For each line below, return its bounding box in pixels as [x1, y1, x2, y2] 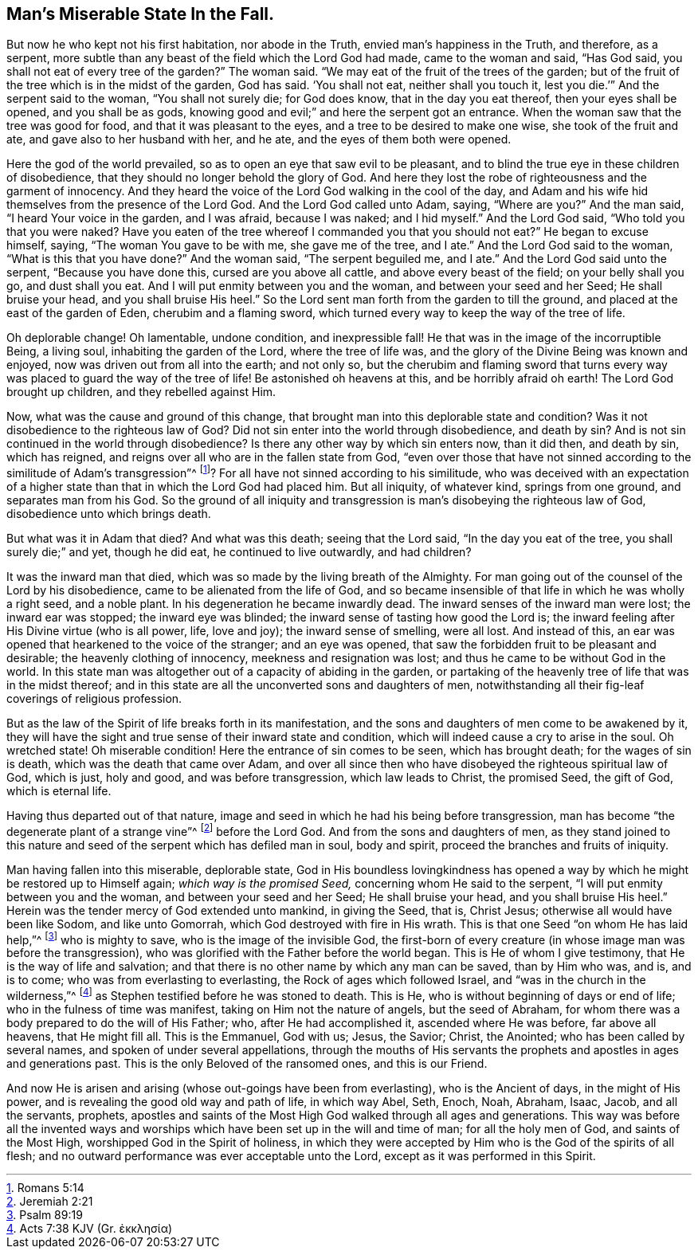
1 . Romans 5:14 [6, 1181, 84, 1195]
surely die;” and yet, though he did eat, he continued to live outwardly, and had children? [6, 545, 472, 559]
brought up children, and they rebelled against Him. [6, 385, 276, 399]
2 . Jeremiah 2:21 [6, 1194, 93, 1209]
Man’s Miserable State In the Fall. [6, 4, 275, 24]
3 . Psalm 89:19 [6, 1208, 83, 1222]
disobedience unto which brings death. [6, 507, 211, 521]
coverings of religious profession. [6, 692, 182, 706]
